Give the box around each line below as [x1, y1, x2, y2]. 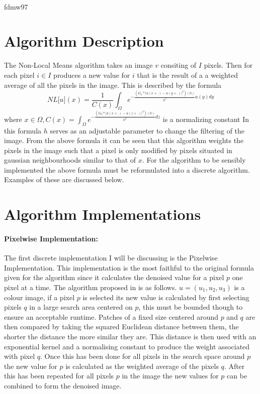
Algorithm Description [4, 31, 164, 51]
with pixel [4, 351, 35, 361]
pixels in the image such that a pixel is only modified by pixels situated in [4, 145, 232, 155]
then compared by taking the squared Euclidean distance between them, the [4, 321, 239, 332]
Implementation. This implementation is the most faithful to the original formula [4, 262, 254, 273]
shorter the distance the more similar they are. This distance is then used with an [4, 331, 256, 341]
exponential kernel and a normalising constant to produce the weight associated [4, 341, 250, 351]
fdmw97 [4, 1, 28, 12]
